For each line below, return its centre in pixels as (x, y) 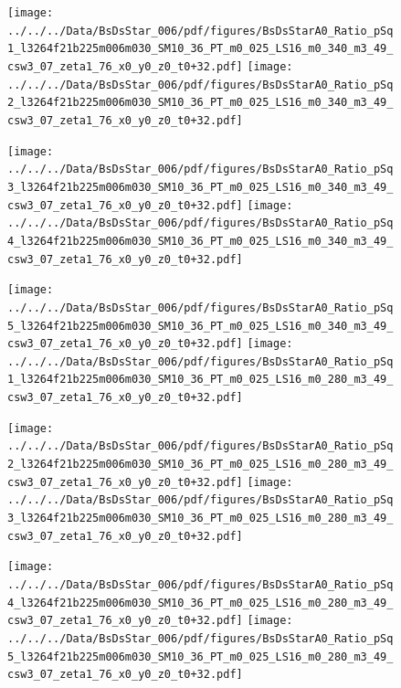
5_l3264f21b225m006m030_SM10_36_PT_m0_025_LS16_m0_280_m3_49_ (200, 656)
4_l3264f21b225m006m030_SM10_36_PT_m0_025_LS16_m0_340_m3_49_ (200, 241)
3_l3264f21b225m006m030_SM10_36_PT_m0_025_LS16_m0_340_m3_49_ (200, 187)
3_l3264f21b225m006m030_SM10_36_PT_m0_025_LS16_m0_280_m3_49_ (200, 519)
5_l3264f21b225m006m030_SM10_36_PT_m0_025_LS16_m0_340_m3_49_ (200, 326)
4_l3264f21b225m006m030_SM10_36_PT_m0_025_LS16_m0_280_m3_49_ (200, 603)
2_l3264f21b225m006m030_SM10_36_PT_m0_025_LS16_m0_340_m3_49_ (200, 103)
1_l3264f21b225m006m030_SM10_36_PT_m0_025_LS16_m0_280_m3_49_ (200, 380)
